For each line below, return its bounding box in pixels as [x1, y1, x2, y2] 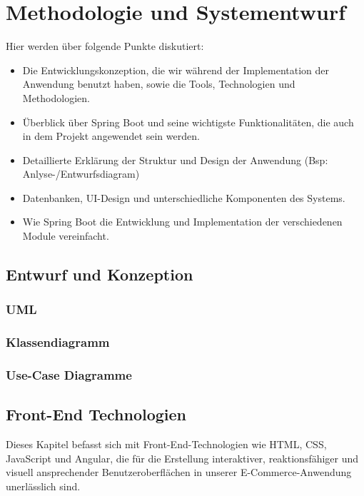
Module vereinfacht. [22, 228, 109, 243]
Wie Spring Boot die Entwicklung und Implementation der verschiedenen [22, 214, 343, 229]
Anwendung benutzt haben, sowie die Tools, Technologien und [22, 76, 295, 91]
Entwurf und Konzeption [6, 263, 193, 285]
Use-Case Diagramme [6, 366, 132, 384]
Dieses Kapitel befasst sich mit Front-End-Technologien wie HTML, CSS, [6, 437, 327, 452]
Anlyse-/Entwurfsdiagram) [22, 166, 140, 181]
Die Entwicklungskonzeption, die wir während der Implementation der [22, 62, 329, 77]
